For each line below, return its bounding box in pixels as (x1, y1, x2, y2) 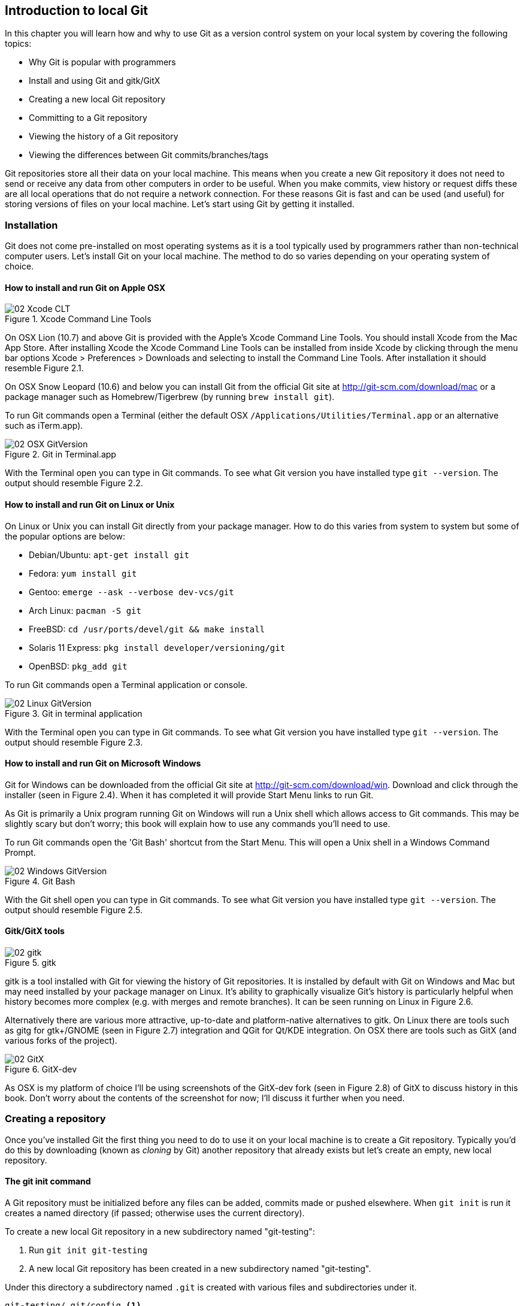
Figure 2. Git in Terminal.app (5, 449, 116, 460)
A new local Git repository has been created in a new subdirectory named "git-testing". (29, 1263, 371, 1274)
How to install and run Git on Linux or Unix (5, 499, 175, 510)
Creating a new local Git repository (29, 94, 166, 105)
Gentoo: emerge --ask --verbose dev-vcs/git (29, 586, 234, 597)
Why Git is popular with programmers (29, 57, 176, 68)
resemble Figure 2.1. (5, 363, 84, 374)
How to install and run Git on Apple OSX (5, 282, 166, 293)
